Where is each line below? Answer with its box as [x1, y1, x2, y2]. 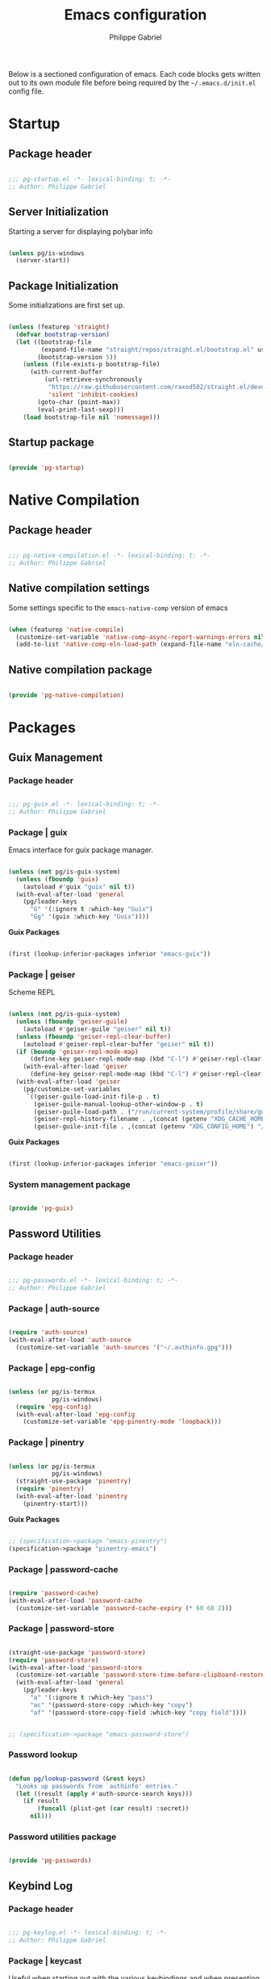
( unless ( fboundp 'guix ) [15, 875, 99, 883]
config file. [8, 86, 44, 96]
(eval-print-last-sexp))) [37, 405, 125, 413]
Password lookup [8, 1749, 78, 1760]
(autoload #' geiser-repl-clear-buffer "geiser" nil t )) [23, 1040, 215, 1048]
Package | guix [8, 826, 68, 838]
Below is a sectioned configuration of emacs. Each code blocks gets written [8, 69, 261, 78]
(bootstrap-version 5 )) [37, 353, 117, 361]
